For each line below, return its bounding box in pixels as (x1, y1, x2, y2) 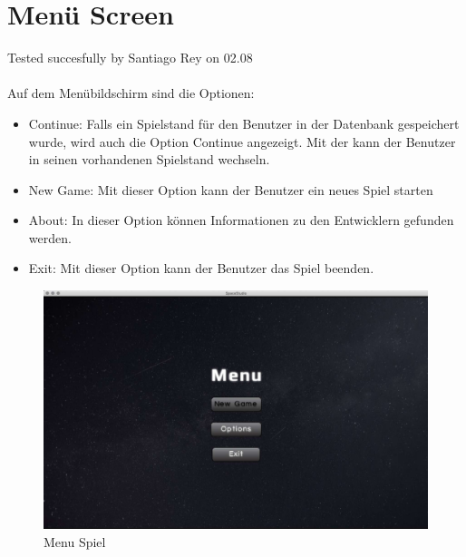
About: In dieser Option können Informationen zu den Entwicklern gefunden (28, 210, 454, 230)
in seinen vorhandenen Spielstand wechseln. (28, 150, 270, 169)
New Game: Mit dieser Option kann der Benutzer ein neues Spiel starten (28, 180, 433, 199)
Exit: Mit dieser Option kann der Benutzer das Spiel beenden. (28, 259, 374, 278)
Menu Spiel (44, 533, 106, 551)
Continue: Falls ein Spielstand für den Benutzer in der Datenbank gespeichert (28, 113, 460, 132)
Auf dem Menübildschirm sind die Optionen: (7, 83, 255, 103)
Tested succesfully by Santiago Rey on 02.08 (7, 48, 253, 67)
